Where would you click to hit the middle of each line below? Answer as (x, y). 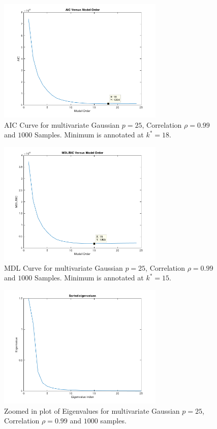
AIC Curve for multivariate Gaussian (62, 124)
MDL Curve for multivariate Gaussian (64, 267)
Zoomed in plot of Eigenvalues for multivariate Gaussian (92, 410)
